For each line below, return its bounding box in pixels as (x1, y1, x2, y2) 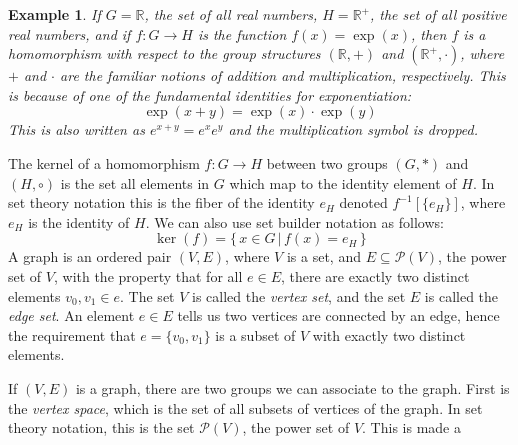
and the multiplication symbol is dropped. (228, 119, 479, 140)
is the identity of (28, 211, 130, 232)
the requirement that (8, 324, 136, 345)
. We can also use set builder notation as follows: (145, 211, 444, 232)
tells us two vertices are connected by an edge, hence (177, 305, 500, 326)
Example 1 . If (8, 4, 101, 24)
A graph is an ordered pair (8, 246, 172, 267)
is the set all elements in (60, 172, 210, 193)
